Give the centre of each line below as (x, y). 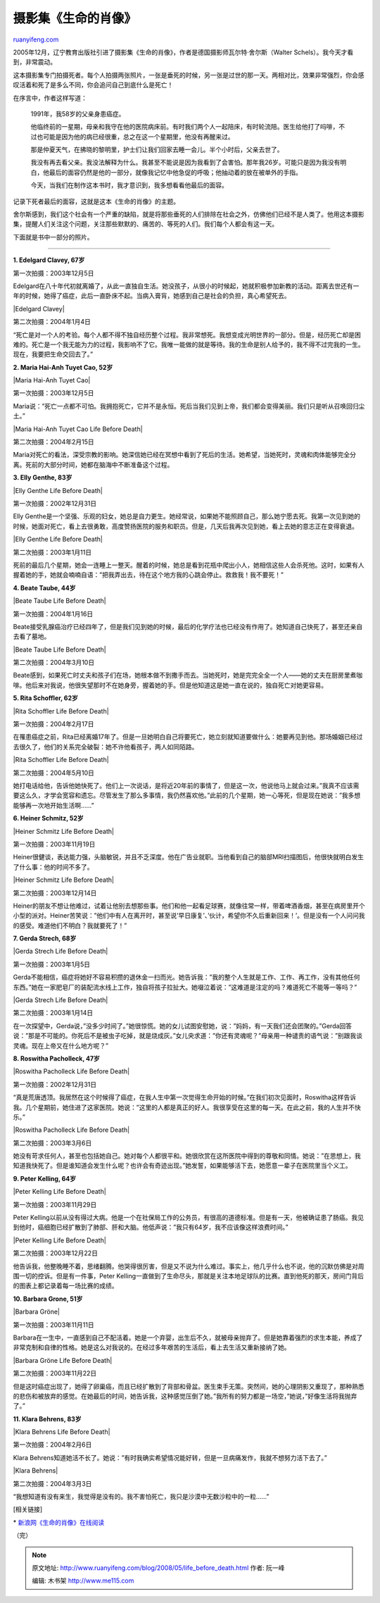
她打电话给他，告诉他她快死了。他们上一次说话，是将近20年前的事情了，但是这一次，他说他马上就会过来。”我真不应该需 (186, 785)
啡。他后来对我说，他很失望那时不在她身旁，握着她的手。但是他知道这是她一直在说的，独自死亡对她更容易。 (170, 685)
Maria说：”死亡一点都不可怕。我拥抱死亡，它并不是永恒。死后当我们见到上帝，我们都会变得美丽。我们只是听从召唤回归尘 (189, 406)
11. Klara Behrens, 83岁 (47, 1418)
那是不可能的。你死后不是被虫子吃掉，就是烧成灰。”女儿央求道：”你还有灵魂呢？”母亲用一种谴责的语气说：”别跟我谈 (195, 1036)
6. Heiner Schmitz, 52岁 (48, 818)
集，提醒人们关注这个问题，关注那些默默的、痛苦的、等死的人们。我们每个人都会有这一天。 (145, 224)
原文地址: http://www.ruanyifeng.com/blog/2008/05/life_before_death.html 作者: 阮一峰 (158, 1568)
